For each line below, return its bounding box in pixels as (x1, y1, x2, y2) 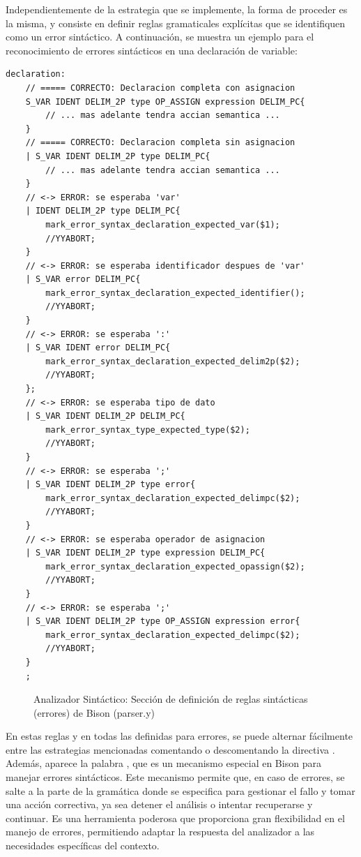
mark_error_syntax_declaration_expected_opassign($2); (45, 561, 305, 572)
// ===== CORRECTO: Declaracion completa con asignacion (25, 82, 295, 93)
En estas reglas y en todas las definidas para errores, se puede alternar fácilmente (6, 729, 353, 743)
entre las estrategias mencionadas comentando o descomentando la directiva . (6, 742, 335, 757)
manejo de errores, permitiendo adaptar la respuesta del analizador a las (6, 824, 315, 839)
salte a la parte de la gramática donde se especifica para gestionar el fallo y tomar (6, 783, 355, 798)
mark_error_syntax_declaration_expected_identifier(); (45, 288, 305, 298)
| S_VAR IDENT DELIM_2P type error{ (25, 479, 196, 490)
